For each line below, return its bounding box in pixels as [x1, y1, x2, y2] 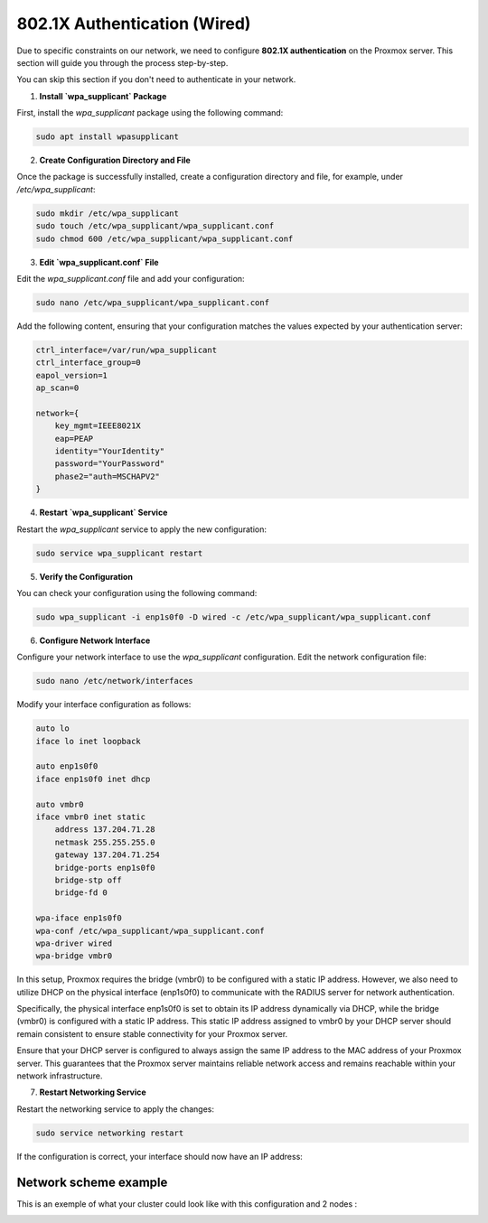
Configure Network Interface [39, 635, 151, 646]
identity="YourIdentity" [54, 446, 165, 456]
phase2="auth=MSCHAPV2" [54, 471, 160, 481]
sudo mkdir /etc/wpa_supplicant [35, 208, 180, 219]
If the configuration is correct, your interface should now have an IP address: [16, 1151, 303, 1162]
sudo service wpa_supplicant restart [35, 547, 203, 558]
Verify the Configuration [39, 571, 133, 582]
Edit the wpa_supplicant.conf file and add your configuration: [16, 274, 245, 284]
